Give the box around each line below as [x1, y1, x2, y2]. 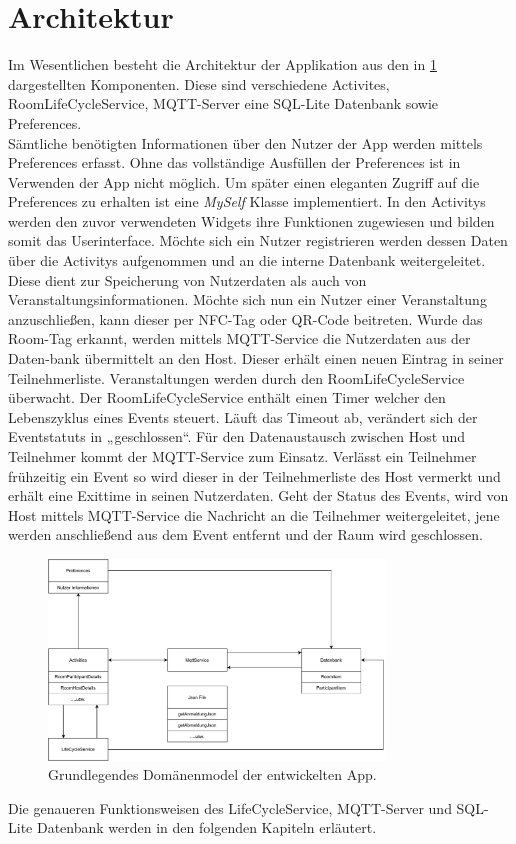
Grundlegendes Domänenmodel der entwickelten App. [48, 764, 377, 785]
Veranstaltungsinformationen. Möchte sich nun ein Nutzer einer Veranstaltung [8, 289, 487, 310]
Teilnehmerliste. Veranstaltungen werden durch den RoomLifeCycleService [8, 367, 465, 388]
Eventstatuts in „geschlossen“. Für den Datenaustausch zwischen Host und [8, 426, 466, 447]
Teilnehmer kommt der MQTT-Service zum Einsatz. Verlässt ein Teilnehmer [8, 446, 477, 466]
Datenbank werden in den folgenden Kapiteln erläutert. [36, 817, 377, 838]
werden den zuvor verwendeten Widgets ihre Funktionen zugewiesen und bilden [8, 210, 495, 231]
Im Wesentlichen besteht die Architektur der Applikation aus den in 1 [8, 54, 437, 75]
